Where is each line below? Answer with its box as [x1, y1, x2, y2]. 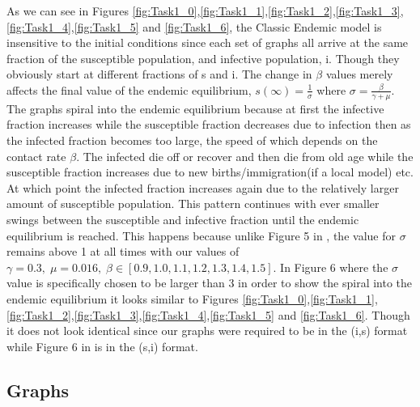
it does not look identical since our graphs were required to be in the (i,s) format [6, 322, 408, 339]
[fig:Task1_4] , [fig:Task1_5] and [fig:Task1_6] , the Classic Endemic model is [6, 18, 382, 35]
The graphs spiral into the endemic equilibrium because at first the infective [6, 100, 384, 117]
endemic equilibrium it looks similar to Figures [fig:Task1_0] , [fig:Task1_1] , [6, 290, 378, 307]
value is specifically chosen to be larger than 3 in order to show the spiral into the [6, 274, 413, 291]
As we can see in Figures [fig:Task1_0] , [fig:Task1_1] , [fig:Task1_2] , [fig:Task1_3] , [6, 2, 404, 19]
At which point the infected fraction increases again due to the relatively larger [6, 179, 399, 196]
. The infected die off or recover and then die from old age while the [76, 147, 414, 164]
